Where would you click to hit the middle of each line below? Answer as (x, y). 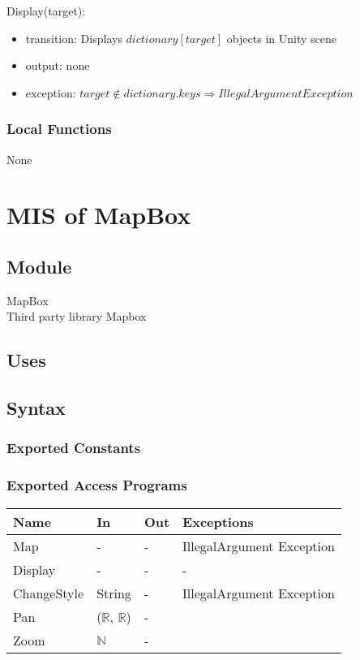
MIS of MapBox (99, 215)
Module (39, 266)
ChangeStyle (49, 593)
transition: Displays (74, 38)
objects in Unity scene (281, 38)
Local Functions (59, 129)
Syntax (36, 408)
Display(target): (46, 11)
